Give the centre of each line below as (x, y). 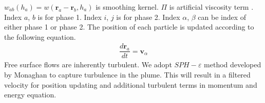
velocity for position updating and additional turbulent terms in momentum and (131, 84)
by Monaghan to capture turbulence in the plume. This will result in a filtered (127, 75)
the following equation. (40, 36)
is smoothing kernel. (127, 7)
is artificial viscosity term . (211, 7)
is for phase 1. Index (70, 17)
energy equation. (30, 95)
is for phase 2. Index (148, 17)
